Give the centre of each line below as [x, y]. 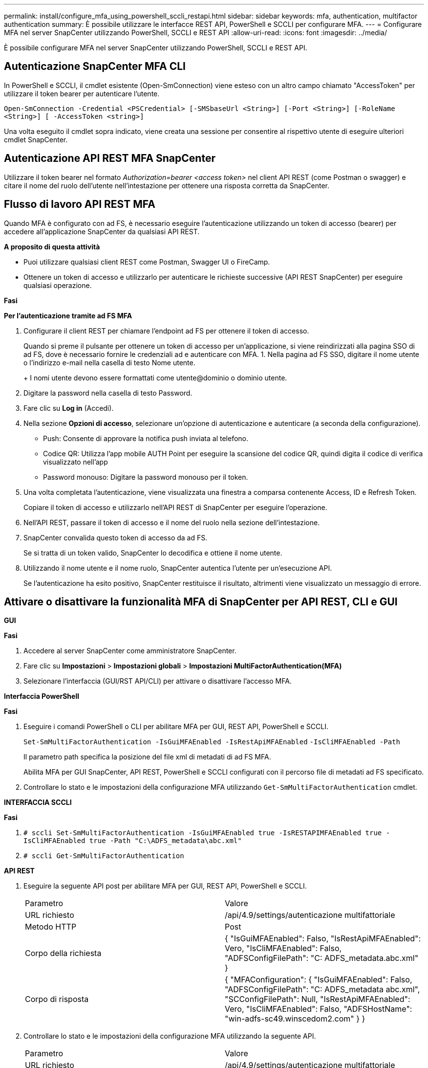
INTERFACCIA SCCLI [38, 802]
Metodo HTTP [51, 927]
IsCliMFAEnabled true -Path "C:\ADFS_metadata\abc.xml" [133, 841]
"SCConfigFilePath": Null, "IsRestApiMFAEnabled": [318, 999]
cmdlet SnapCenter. [36, 139]
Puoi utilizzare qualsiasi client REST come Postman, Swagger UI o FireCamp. [147, 262]
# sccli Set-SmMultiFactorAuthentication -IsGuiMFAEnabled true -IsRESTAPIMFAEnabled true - [207, 833]
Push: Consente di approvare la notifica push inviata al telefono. [146, 438]
